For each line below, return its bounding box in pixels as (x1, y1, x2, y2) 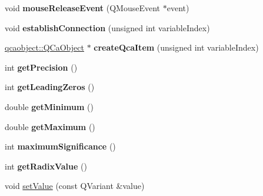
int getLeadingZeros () (5, 81, 95, 93)
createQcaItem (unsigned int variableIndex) (94, 41, 259, 54)
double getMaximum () (5, 120, 95, 132)
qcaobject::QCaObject (5, 41, 84, 54)
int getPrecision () (5, 61, 78, 73)
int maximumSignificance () (5, 140, 116, 152)
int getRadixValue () (5, 160, 87, 172)
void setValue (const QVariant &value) (5, 180, 145, 192)
